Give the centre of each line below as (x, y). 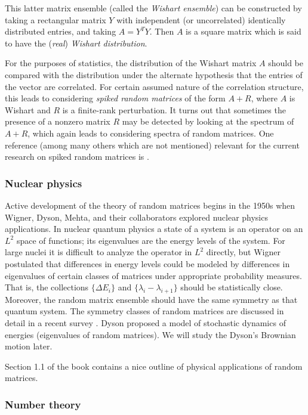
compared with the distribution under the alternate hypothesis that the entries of (154, 74)
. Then (162, 31)
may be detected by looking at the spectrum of (208, 121)
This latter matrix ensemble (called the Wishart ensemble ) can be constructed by (153, 8)
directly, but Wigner (243, 252)
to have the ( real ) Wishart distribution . (76, 43)
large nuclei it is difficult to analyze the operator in (98, 252)
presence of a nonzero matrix (58, 121)
